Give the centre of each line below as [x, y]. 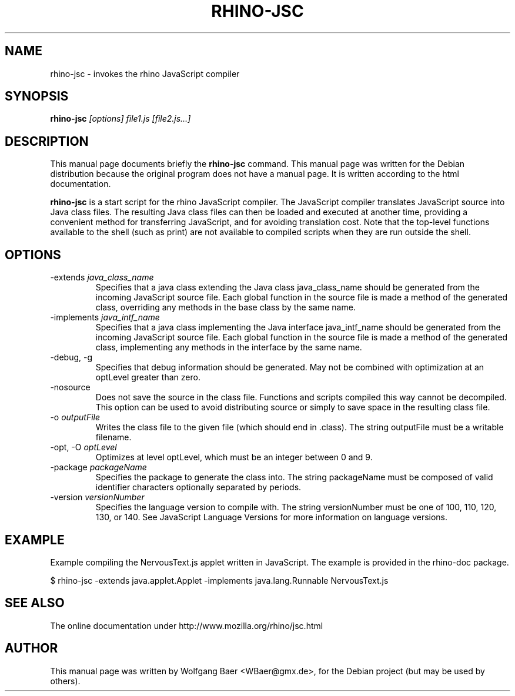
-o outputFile [75, 417]
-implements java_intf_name [105, 317]
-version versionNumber [97, 497]
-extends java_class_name [102, 277]
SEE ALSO [35, 603]
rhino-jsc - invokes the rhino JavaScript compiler [145, 73]
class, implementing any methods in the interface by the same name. [229, 347]
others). [65, 681]
